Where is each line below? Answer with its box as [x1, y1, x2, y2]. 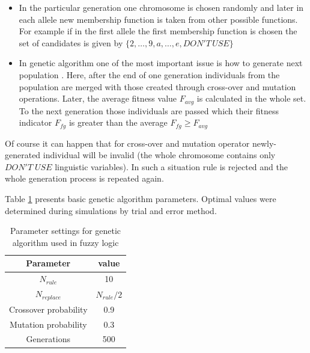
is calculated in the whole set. [196, 92, 306, 105]
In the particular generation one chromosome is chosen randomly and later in [19, 1, 304, 13]
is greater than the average [68, 116, 168, 129]
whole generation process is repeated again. [5, 172, 164, 185]
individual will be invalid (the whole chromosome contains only [43, 149, 276, 161]
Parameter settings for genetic [10, 224, 121, 237]
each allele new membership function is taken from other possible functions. [19, 13, 298, 25]
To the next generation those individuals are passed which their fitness [19, 104, 279, 117]
